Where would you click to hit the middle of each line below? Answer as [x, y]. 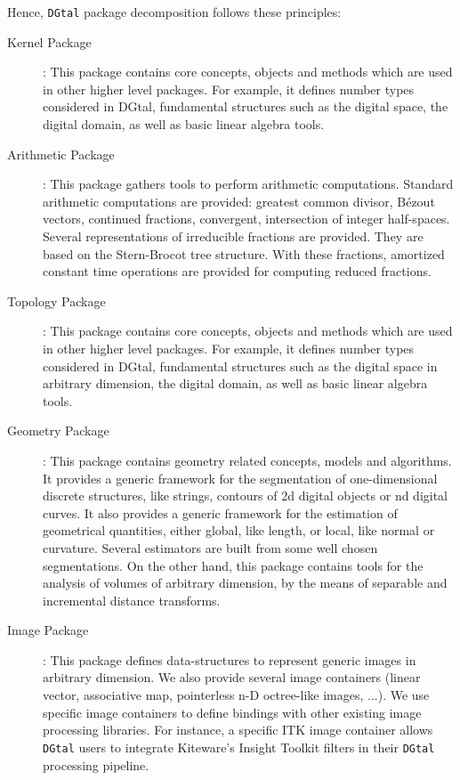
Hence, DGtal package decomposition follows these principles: [174, 12]
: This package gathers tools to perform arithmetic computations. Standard [248, 184]
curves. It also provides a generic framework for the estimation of [220, 512]
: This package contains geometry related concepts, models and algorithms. [247, 460]
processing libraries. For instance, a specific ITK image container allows [238, 730]
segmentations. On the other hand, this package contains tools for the [233, 565]
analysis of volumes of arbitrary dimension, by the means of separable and [245, 583]
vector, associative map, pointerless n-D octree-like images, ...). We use [236, 695]
